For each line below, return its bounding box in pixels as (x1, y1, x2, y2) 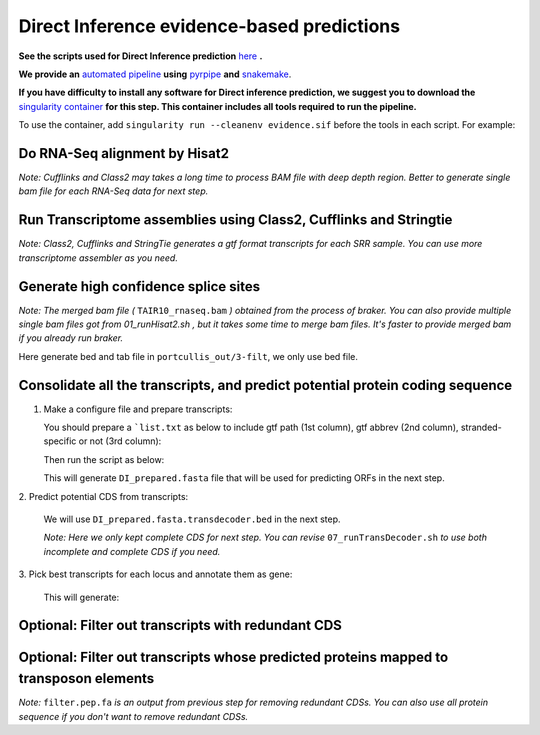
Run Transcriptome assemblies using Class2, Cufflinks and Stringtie (18, 211, 453, 229)
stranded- (460, 421, 502, 434)
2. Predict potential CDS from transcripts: (18, 490, 189, 502)
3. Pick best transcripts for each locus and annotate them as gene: (18, 568, 293, 580)
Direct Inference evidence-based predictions (18, 15, 400, 37)
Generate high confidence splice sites (18, 278, 260, 295)
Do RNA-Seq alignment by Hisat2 (18, 145, 230, 162)
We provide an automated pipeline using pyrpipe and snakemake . (18, 68, 292, 80)
